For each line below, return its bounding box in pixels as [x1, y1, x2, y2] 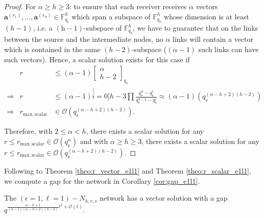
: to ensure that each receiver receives [69, 1, 187, 11]
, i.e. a [33, 22, 53, 33]
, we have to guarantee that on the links [132, 22, 258, 33]
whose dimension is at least [163, 11, 249, 21]
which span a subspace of [71, 11, 151, 21]
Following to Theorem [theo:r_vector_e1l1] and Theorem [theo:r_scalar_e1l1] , [4, 165, 251, 176]
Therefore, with [4, 126, 53, 136]
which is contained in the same [4, 44, 101, 54]
